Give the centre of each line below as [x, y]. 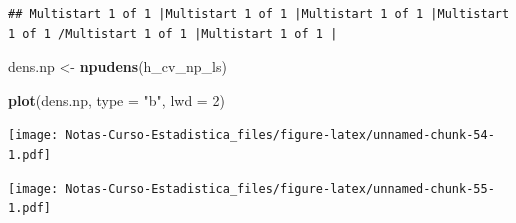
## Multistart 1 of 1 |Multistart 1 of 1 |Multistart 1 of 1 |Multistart [259, 14]
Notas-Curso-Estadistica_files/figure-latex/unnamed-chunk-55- [280, 188]
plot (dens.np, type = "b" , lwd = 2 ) [116, 99]
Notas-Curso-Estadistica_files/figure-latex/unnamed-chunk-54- [280, 135]
